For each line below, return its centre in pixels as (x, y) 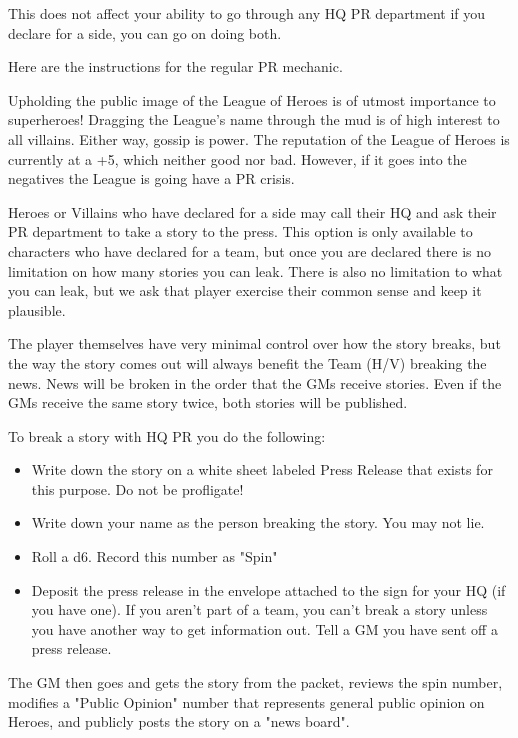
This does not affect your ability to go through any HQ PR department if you (247, 13)
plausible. (37, 309)
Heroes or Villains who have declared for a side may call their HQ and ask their (252, 211)
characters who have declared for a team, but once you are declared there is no (249, 250)
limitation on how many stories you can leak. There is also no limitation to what (255, 270)
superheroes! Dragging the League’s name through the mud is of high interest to (254, 119)
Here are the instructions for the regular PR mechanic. (175, 66)
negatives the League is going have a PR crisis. (151, 178)
